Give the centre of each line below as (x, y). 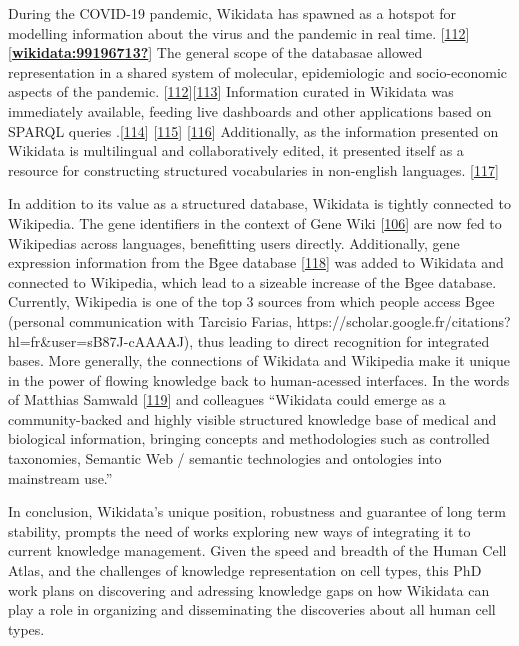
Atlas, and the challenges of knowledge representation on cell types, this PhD (245, 570)
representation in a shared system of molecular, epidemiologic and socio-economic (258, 71)
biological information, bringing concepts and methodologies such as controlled (249, 438)
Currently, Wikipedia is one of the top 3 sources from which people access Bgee (251, 301)
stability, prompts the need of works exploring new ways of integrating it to (239, 530)
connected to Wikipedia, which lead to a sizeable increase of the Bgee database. (252, 281)
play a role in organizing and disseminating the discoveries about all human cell (252, 609)
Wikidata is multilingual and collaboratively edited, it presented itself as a (236, 150)
